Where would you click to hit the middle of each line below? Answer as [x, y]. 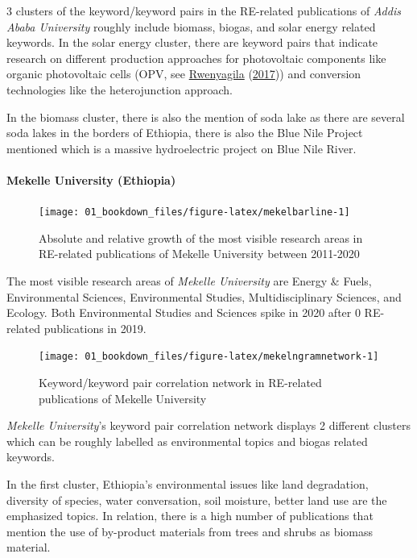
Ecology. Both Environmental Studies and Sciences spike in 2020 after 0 [184, 312]
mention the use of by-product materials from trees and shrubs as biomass [190, 531]
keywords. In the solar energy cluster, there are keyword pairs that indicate [192, 42]
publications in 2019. [95, 328]
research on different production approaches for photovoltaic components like [196, 58]
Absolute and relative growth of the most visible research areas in [201, 237]
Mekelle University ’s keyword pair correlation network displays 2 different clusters [209, 425]
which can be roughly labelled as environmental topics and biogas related [187, 441]
